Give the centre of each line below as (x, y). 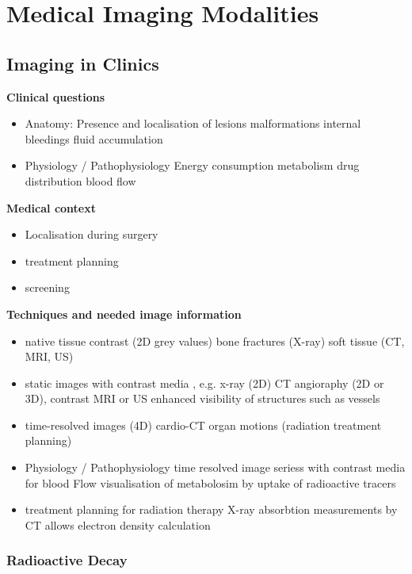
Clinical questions (56, 96)
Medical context (51, 207)
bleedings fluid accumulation (94, 138)
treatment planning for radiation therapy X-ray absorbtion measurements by (211, 509)
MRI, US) (49, 356)
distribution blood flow (80, 180)
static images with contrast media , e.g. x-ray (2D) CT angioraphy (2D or (204, 383)
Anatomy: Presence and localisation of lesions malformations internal (193, 123)
